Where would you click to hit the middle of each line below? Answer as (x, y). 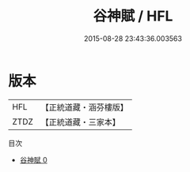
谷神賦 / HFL (133, 16)
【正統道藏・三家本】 (81, 122)
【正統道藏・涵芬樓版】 (85, 107)
